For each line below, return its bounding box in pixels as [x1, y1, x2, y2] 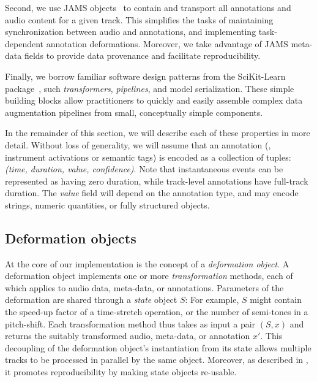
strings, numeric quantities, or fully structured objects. [5, 198, 210, 211]
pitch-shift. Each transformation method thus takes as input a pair [5, 317, 256, 330]
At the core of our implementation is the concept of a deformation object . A [5, 257, 289, 270]
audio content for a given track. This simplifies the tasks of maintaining [5, 13, 274, 26]
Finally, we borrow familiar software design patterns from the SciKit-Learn [5, 69, 286, 82]
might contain [250, 293, 302, 306]
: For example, [185, 293, 239, 306]
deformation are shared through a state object [5, 293, 177, 306]
